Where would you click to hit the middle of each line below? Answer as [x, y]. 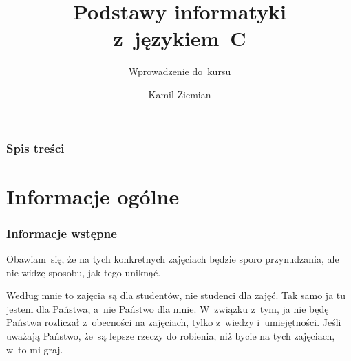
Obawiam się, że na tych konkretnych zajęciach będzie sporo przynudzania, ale [173, 259]
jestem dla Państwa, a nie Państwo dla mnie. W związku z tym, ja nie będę [168, 308]
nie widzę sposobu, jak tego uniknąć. [84, 272]
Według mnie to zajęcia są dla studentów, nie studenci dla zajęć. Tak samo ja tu [176, 295]
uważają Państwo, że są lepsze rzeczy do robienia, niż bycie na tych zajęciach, [171, 335]
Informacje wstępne [62, 233]
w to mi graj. [35, 349]
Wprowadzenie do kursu [180, 71]
